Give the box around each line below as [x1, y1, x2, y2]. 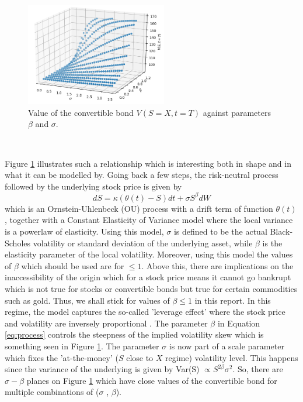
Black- [270, 225, 293, 237]
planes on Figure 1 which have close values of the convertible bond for [26, 374, 277, 386]
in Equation [217, 317, 260, 329]
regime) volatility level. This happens [165, 351, 298, 363]
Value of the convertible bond [28, 106, 134, 118]
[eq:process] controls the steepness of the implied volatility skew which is [5, 328, 264, 341]
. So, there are [232, 363, 283, 375]
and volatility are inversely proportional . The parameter [5, 317, 208, 329]
